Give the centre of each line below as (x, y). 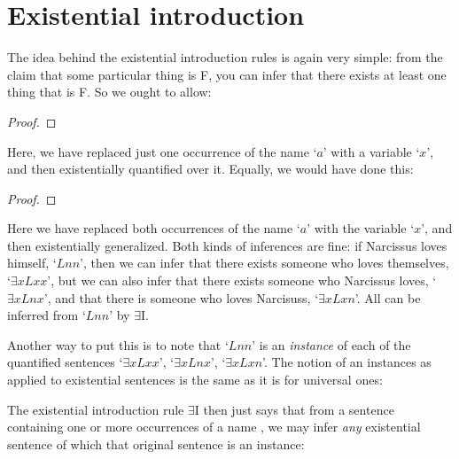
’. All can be (388, 297)
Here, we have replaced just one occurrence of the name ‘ (162, 151)
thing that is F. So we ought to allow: (109, 92)
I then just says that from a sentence (294, 409)
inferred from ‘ (47, 315)
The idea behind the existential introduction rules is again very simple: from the (225, 57)
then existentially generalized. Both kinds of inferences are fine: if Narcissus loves (227, 245)
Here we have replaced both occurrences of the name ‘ (154, 228)
